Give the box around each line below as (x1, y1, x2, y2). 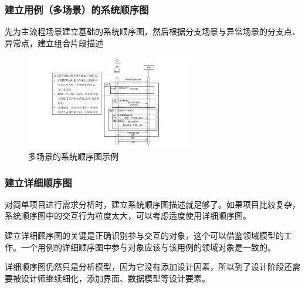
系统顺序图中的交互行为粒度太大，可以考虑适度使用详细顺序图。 (5, 209, 251, 222)
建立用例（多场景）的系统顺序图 (5, 2, 149, 16)
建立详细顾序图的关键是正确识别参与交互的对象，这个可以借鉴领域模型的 (5, 229, 284, 242)
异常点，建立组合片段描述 (5, 36, 103, 49)
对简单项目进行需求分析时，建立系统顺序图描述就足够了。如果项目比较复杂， (5, 198, 300, 210)
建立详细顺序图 (5, 175, 72, 189)
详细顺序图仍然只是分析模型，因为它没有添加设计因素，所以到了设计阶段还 (5, 260, 292, 273)
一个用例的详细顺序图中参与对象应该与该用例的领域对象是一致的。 (21, 240, 276, 253)
